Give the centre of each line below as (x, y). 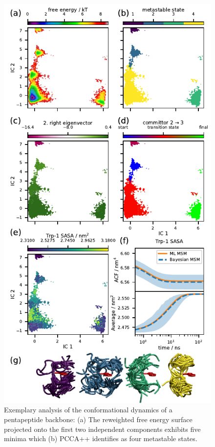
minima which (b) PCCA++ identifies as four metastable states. (101, 438)
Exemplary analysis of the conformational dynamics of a (88, 410)
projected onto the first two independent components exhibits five (102, 429)
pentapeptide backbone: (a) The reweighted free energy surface (98, 419)
